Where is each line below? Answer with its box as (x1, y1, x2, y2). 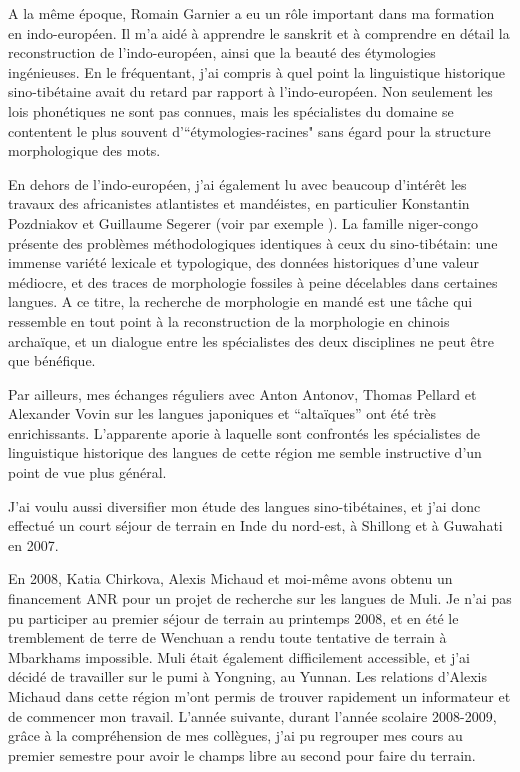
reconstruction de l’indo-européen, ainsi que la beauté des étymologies (8, 42, 436, 63)
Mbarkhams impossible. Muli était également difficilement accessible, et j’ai (8, 646, 470, 667)
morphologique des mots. (8, 140, 161, 161)
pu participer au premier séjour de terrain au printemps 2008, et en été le (8, 607, 459, 628)
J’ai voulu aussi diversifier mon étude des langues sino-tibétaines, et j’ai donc (8, 495, 481, 516)
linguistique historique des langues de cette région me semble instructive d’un (8, 442, 482, 463)
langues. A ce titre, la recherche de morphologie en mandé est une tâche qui (8, 291, 473, 312)
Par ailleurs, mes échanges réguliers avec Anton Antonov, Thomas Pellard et (8, 383, 477, 404)
